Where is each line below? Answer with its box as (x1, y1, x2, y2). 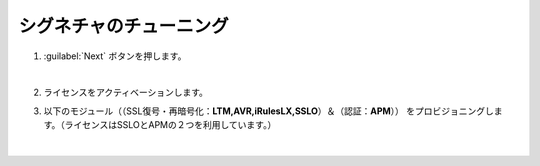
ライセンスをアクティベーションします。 (43, 86, 209, 99)
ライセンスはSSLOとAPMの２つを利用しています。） (64, 119, 277, 131)
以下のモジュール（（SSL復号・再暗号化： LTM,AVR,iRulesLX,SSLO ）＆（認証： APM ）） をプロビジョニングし (43, 105, 495, 117)
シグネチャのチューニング (18, 15, 229, 37)
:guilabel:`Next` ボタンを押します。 (43, 50, 187, 62)
